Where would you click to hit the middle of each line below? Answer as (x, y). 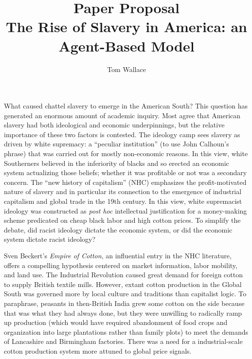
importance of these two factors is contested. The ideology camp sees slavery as (122, 134)
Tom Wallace (126, 69)
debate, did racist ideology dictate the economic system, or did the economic (118, 229)
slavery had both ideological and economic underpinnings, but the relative (114, 125)
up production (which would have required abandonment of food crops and (116, 322)
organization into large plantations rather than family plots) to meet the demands (126, 332)
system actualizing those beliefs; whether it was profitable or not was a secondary (126, 172)
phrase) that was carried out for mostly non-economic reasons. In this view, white (126, 153)
